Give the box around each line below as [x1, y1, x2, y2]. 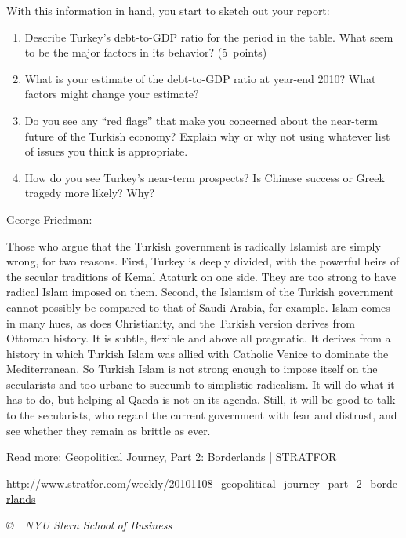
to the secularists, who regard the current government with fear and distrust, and [6, 407, 397, 423]
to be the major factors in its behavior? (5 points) [24, 44, 267, 60]
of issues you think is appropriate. [24, 143, 188, 159]
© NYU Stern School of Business [6, 517, 172, 533]
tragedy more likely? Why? [24, 185, 155, 201]
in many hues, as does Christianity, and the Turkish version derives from [6, 314, 355, 331]
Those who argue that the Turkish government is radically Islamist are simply [6, 237, 381, 254]
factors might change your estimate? [24, 86, 199, 102]
